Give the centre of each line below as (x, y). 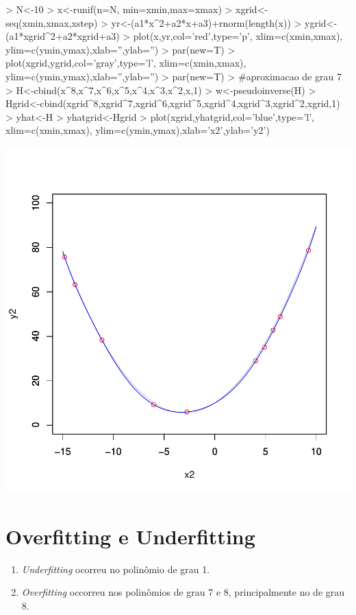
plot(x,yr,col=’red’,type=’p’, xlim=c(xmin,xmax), (238, 36)
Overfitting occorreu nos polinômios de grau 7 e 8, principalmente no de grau (183, 592)
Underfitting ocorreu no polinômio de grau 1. (116, 569)
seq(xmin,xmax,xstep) (52, 22)
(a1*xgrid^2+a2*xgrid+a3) (63, 36)
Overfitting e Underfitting (130, 536)
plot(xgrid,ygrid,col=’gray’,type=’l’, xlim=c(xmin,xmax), (126, 63)
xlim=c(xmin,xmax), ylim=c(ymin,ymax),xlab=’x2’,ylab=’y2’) (138, 130)
